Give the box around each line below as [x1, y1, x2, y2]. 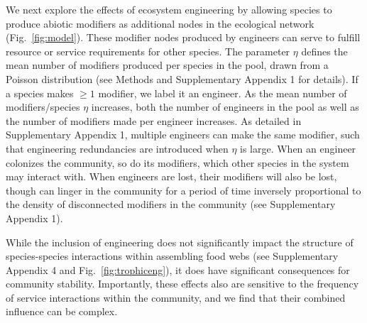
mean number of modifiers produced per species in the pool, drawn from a [6, 58, 329, 72]
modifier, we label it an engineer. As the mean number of [98, 85, 347, 100]
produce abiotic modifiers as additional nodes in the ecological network [6, 16, 314, 31]
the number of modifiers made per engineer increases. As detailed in [6, 113, 302, 128]
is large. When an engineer [240, 141, 356, 155]
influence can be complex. [6, 304, 118, 319]
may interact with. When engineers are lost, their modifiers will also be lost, [6, 169, 337, 184]
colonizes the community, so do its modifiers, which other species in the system [6, 155, 349, 170]
